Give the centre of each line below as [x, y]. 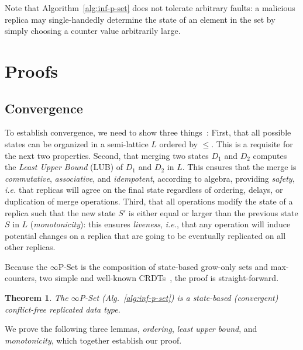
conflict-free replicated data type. [63, 309]
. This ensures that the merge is [239, 167]
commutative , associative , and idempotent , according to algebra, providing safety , [150, 178]
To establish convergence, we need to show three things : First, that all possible [148, 132]
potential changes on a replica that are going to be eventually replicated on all [145, 235]
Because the [26, 266]
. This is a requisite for [252, 143]
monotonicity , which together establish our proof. [93, 340]
